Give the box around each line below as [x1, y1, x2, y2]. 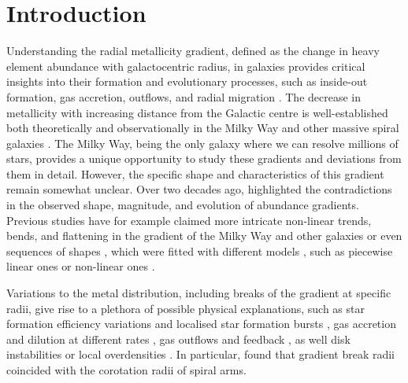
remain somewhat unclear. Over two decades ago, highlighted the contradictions [6, 181, 392, 197]
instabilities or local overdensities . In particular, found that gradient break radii [6, 346, 395, 363]
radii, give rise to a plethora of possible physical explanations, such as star [6, 300, 365, 316]
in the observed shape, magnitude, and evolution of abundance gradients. [6, 197, 359, 213]
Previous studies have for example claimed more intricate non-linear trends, [6, 212, 372, 228]
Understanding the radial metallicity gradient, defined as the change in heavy [6, 42, 380, 59]
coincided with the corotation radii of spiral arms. [6, 362, 247, 377]
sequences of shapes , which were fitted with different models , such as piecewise [6, 242, 393, 259]
